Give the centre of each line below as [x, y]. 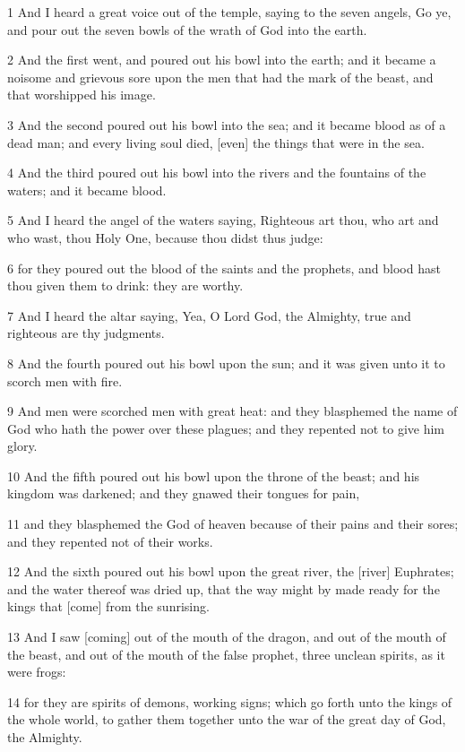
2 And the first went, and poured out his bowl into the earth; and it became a [222, 60]
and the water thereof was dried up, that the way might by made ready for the [224, 588]
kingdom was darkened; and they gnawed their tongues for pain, [184, 493]
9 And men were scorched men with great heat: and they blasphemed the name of [232, 411]
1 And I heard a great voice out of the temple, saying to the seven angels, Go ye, [229, 12]
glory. [22, 446]
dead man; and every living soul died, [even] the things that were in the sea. [216, 142]
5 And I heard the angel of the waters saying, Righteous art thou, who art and [223, 220]
